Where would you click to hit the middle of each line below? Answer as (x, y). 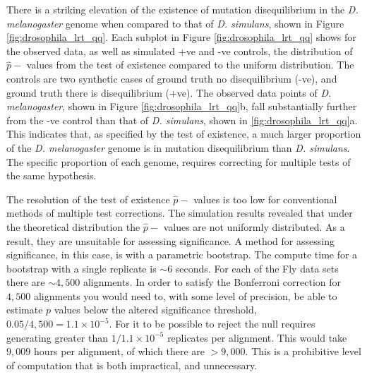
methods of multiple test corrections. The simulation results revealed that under (180, 213)
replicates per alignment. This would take (257, 337)
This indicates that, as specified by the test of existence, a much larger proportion (184, 134)
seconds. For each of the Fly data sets (257, 268)
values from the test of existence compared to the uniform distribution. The (190, 65)
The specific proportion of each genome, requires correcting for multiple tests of (179, 161)
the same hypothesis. (52, 175)
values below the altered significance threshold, (155, 310)
